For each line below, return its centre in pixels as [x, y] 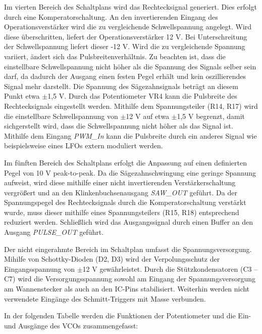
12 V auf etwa [147, 116]
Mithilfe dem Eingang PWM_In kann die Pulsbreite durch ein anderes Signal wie [130, 135]
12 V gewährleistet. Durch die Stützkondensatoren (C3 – [170, 268]
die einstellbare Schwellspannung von [61, 116]
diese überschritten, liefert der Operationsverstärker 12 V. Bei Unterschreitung [126, 36]
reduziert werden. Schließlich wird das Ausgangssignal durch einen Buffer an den [129, 222]
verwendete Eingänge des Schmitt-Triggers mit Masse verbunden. [105, 298]
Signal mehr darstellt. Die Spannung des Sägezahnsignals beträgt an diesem [121, 86]
